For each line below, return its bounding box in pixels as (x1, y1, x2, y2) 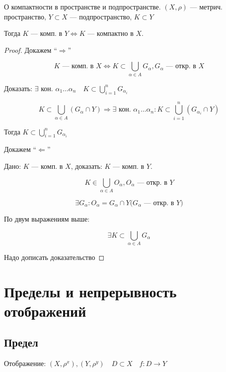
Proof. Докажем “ (4, 44, 57, 55)
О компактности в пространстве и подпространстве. (4, 1, 161, 11)
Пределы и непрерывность (4, 281, 177, 301)
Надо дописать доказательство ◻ (4, 251, 105, 262)
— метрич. (190, 1, 223, 11)
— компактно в (87, 28, 134, 38)
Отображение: (4, 358, 46, 369)
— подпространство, (70, 11, 132, 21)
